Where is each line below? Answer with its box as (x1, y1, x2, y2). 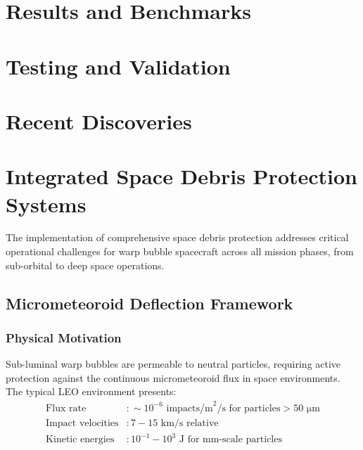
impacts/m (166, 403, 213, 413)
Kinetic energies (46, 435, 115, 445)
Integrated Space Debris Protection (6, 162, 357, 191)
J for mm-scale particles (179, 435, 282, 445)
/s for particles (217, 403, 281, 413)
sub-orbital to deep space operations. (6, 257, 165, 272)
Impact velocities (46, 418, 119, 428)
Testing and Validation (6, 51, 231, 80)
